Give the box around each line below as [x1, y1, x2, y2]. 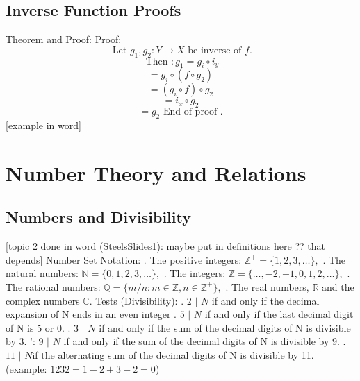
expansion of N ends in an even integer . [6, 307, 177, 321]
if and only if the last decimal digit [204, 307, 354, 321]
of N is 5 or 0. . [6, 320, 71, 335]
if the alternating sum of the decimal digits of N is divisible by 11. [32, 347, 314, 362]
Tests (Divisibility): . [95, 293, 184, 307]
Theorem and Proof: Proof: [6, 32, 122, 46]
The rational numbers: [6, 279, 101, 294]
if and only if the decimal [211, 293, 320, 307]
